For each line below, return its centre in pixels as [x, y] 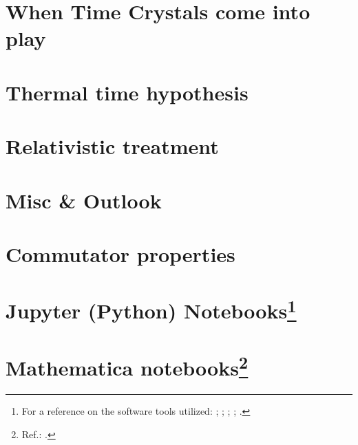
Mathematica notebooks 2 [127, 366]
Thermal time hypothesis [127, 92]
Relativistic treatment [112, 146]
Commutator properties [120, 253]
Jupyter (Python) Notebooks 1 [151, 309]
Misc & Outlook [84, 200]
